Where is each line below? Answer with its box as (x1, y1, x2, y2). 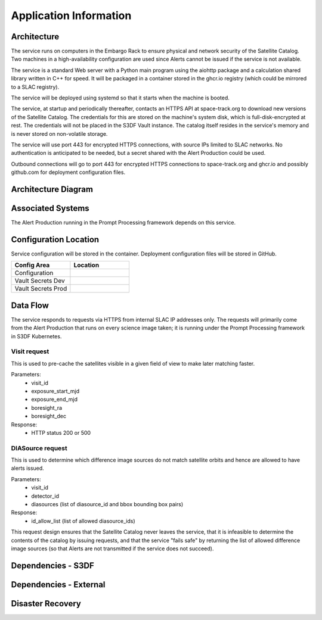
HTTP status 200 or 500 (31, 429, 91, 436)
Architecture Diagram (11, 184, 94, 194)
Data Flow (11, 300, 49, 310)
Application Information (11, 9, 132, 22)
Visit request (11, 347, 49, 356)
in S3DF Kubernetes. (11, 332, 62, 339)
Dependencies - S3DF (11, 560, 95, 571)
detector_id (31, 492, 60, 500)
